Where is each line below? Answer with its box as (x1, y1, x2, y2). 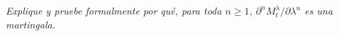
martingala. (6, 17, 55, 31)
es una (304, 3, 333, 17)
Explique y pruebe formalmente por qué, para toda (6, 3, 222, 17)
